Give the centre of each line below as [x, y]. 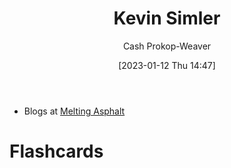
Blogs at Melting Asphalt [74, 111]
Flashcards [56, 151]
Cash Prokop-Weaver [167, 46]
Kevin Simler [167, 18]
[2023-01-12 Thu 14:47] [167, 65]
